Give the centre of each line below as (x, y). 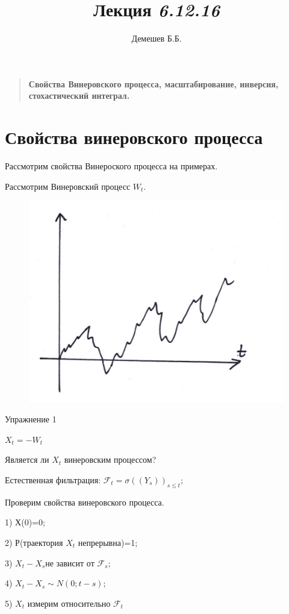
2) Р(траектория (34, 542)
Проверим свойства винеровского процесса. (85, 502)
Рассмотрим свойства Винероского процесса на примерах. (111, 166)
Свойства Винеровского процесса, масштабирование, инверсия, (154, 83)
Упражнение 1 (31, 419)
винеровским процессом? (110, 459)
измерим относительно (69, 603)
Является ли (27, 459)
